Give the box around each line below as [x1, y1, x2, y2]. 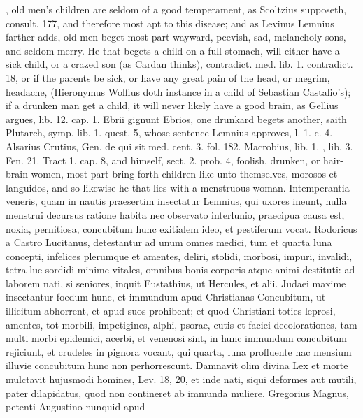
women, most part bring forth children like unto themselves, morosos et [31, 166, 338, 181]
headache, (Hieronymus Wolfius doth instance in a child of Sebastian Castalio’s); [6, 84, 351, 99]
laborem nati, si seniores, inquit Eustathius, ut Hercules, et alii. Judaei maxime [6, 275, 346, 290]
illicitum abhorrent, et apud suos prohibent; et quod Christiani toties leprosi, [6, 303, 336, 318]
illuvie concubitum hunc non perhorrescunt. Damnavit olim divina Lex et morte [6, 358, 348, 373]
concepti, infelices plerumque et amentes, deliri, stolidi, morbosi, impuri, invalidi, [6, 248, 353, 263]
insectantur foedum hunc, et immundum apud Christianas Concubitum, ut [6, 289, 326, 304]
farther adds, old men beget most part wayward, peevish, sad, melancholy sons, [6, 29, 346, 44]
